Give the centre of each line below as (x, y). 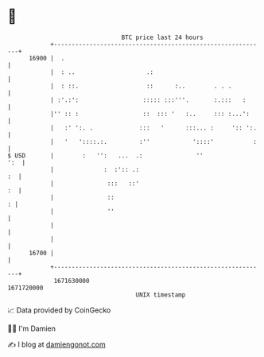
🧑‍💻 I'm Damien (32, 328)
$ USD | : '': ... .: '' (105, 155)
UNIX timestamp (161, 295)
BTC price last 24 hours (162, 37)
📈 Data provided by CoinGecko (59, 310)
